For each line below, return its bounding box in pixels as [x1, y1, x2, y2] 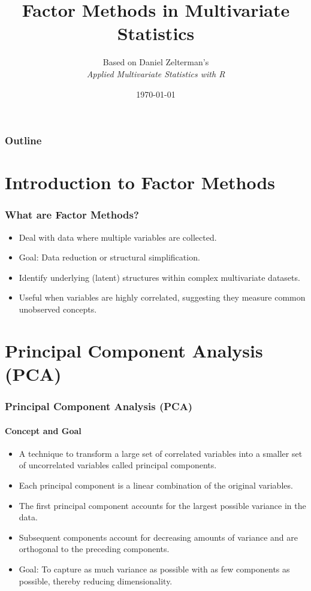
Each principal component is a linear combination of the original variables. [19, 478, 293, 491]
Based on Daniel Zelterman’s [102, 56, 209, 68]
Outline [5, 133, 42, 148]
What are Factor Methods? [5, 207, 139, 222]
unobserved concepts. [19, 302, 97, 315]
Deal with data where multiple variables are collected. [19, 231, 217, 243]
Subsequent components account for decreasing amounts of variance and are [19, 531, 298, 543]
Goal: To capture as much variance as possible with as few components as [19, 562, 290, 575]
